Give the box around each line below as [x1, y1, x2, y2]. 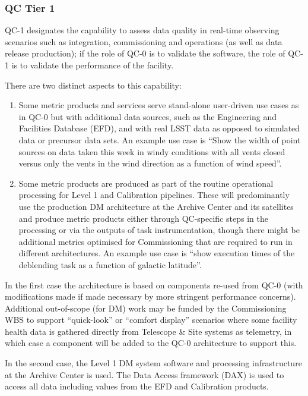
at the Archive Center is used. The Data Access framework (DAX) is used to [5, 368, 284, 381]
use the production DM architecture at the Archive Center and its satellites [18, 200, 294, 212]
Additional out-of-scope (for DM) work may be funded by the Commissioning [5, 301, 287, 314]
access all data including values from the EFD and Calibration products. [5, 380, 269, 392]
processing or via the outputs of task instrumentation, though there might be [18, 224, 300, 236]
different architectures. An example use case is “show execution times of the [18, 247, 295, 259]
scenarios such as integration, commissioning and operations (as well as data [5, 35, 282, 48]
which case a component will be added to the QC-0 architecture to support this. [5, 337, 297, 349]
